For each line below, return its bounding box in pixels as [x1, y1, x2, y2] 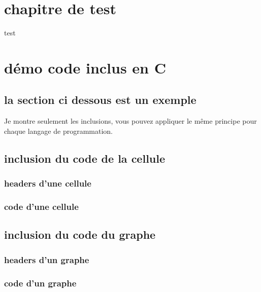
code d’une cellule [4, 200, 79, 213]
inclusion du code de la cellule [4, 150, 166, 166]
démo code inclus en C [4, 57, 167, 78]
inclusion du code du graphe [4, 227, 156, 242]
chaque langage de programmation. [4, 125, 113, 136]
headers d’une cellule [4, 177, 91, 190]
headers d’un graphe [4, 253, 89, 266]
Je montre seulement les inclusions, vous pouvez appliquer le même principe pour [4, 116, 257, 126]
